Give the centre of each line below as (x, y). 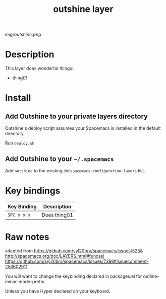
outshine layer (83, 9)
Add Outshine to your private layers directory (77, 116)
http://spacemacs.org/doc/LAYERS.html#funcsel (55, 256)
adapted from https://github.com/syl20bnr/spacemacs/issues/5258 (74, 251)
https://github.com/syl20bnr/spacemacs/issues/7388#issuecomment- (77, 261)
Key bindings (33, 191)
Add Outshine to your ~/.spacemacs (59, 159)
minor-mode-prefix (25, 281)
